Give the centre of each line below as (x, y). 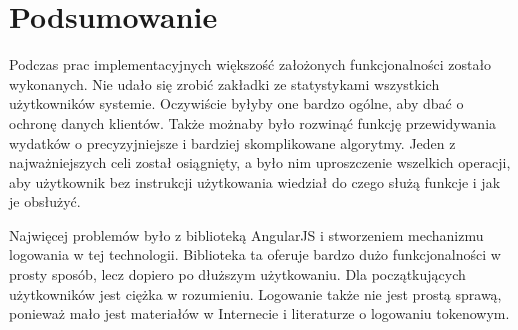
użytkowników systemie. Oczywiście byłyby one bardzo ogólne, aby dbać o (236, 103)
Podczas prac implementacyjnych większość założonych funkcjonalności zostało (250, 64)
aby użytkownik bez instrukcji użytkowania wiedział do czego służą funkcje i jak (255, 181)
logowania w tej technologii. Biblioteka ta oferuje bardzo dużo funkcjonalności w (255, 254)
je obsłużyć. (45, 201)
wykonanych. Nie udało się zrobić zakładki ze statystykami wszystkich (224, 83)
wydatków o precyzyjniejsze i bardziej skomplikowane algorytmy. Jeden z (232, 142)
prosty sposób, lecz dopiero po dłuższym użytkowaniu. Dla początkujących (237, 274)
